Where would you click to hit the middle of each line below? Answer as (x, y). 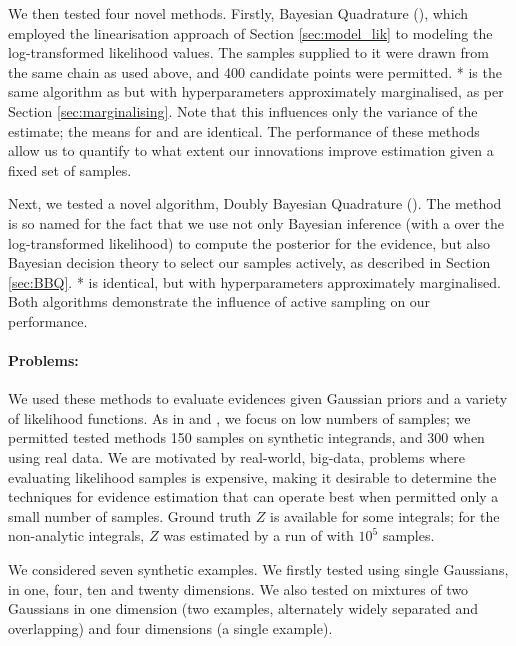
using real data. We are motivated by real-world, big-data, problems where (236, 457)
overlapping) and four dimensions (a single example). (170, 627)
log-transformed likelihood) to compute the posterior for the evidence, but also (249, 242)
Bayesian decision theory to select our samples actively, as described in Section (249, 262)
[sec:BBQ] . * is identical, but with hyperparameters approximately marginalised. (254, 281)
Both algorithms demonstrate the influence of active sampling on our (219, 301)
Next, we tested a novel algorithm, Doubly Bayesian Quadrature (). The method (255, 203)
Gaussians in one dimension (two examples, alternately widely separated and (243, 608)
